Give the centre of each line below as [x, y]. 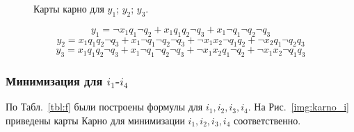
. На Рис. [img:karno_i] [298, 107]
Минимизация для [54, 81]
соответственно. [267, 120]
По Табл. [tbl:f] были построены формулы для [104, 107]
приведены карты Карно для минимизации [95, 120]
